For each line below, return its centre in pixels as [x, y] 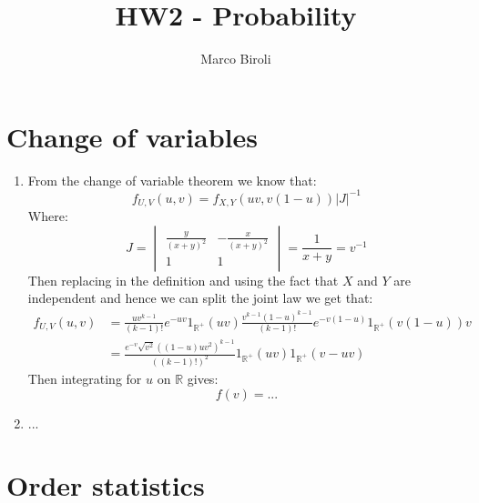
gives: [203, 378]
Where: [48, 216]
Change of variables [132, 136]
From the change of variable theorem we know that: [172, 180]
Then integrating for [85, 378]
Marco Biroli [236, 59]
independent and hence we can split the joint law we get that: [200, 298]
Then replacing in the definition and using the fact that [183, 280]
